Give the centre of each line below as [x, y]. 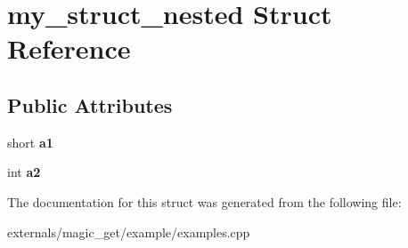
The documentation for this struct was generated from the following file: [204, 201]
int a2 [24, 172]
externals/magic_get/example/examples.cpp [129, 232]
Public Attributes [90, 104]
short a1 [30, 142]
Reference [69, 48]
